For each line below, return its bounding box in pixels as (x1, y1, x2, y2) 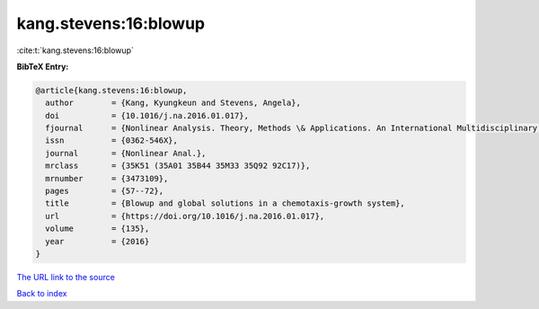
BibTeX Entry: (16, 61, 69, 72)
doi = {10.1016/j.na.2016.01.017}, (45, 110, 249, 120)
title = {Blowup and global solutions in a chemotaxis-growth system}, (45, 199, 406, 208)
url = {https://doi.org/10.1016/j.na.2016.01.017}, (45, 211, 325, 221)
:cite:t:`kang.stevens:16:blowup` (16, 45, 135, 56)
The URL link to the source (16, 271, 116, 282)
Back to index (16, 288, 67, 299)
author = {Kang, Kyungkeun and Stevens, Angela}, (45, 98, 301, 108)
